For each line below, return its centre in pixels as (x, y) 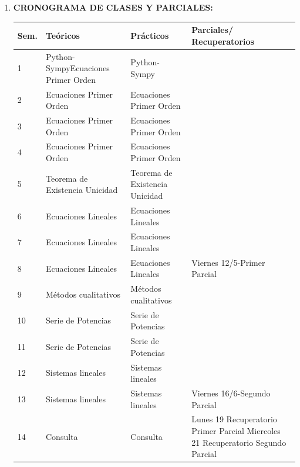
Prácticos (150, 35)
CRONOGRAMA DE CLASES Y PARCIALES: (113, 7)
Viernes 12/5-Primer (228, 262)
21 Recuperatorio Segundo (239, 442)
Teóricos (63, 35)
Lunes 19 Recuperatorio (234, 419)
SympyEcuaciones (78, 68)
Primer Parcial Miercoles (236, 431)
